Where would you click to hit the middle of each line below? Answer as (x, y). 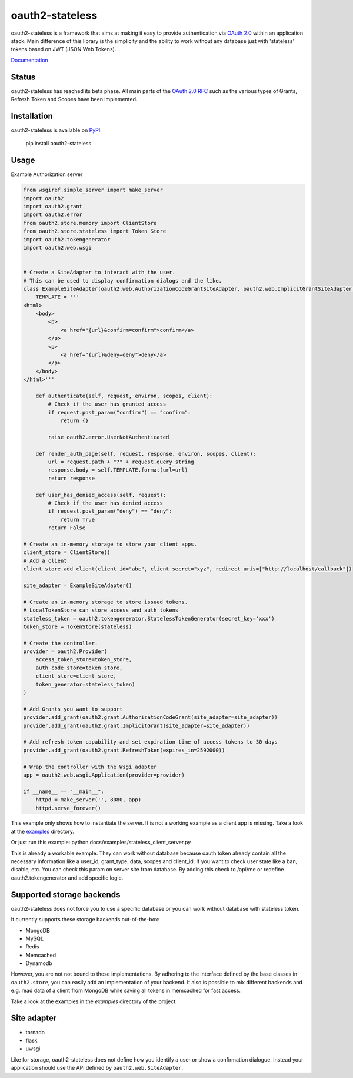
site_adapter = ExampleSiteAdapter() (78, 585)
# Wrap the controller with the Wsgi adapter (90, 767)
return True (78, 519)
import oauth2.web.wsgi (58, 248)
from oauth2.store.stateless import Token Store (95, 231)
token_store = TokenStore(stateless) (78, 626)
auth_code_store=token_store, (79, 668)
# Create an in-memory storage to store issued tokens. (106, 602)
